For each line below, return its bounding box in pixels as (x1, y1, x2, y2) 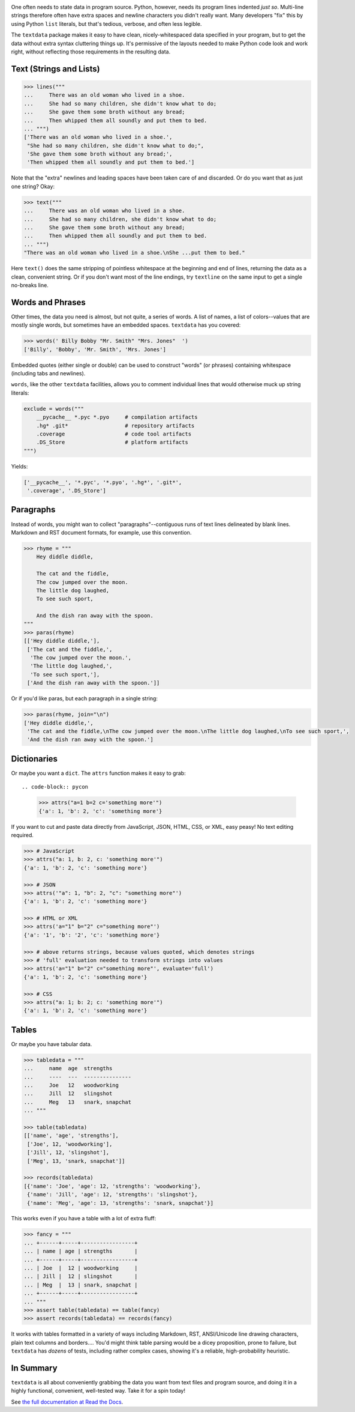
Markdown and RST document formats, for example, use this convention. (11, 529, 192, 536)
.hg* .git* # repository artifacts (36, 422, 195, 429)
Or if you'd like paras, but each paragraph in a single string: (11, 695, 158, 702)
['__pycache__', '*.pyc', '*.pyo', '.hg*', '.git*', (23, 479, 182, 486)
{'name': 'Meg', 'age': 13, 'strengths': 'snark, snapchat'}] (27, 1199, 214, 1207)
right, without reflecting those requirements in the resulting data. (11, 48, 171, 55)
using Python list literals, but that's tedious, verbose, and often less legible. (11, 20, 202, 27)
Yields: (11, 462, 28, 470)
